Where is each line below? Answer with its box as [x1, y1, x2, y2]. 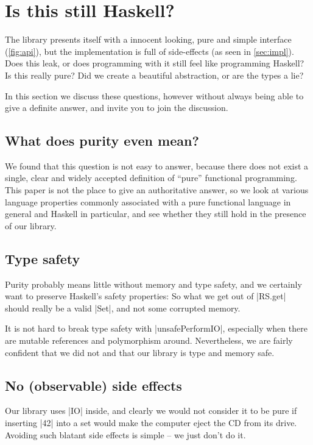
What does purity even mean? [5, 131, 199, 150]
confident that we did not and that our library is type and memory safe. [5, 346, 275, 358]
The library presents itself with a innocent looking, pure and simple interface [5, 33, 292, 46]
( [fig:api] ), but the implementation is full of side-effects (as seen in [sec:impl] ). [5, 44, 294, 57]
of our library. [5, 219, 57, 232]
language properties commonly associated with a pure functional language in [5, 195, 291, 208]
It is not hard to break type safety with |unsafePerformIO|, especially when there [5, 322, 308, 335]
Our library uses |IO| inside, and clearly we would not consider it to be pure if [5, 404, 297, 417]
